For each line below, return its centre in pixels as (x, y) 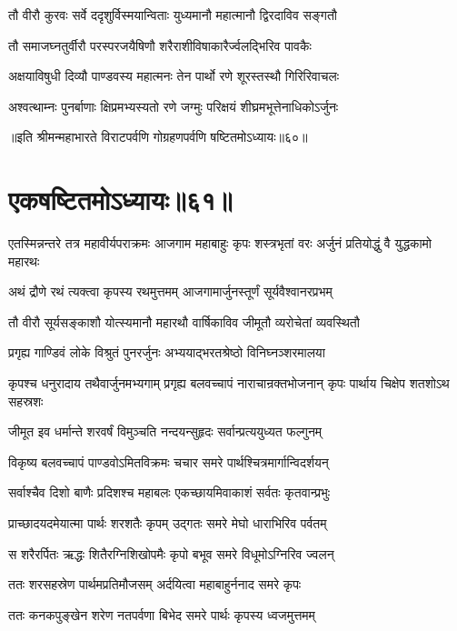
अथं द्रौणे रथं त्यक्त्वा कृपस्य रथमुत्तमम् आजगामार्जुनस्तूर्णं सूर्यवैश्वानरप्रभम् (170, 291)
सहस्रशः (26, 401)
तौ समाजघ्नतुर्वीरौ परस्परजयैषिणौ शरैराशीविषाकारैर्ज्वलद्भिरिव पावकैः (160, 45)
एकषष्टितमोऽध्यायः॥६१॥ (120, 200)
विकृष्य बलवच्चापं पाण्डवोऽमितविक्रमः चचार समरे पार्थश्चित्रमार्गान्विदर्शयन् (169, 461)
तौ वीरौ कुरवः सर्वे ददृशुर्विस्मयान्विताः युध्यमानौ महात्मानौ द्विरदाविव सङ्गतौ (173, 15)
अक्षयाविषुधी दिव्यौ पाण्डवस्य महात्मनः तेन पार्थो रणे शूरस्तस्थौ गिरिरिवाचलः (174, 76)
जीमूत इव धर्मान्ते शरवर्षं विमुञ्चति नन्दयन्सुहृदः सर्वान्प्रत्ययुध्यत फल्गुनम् (165, 431)
